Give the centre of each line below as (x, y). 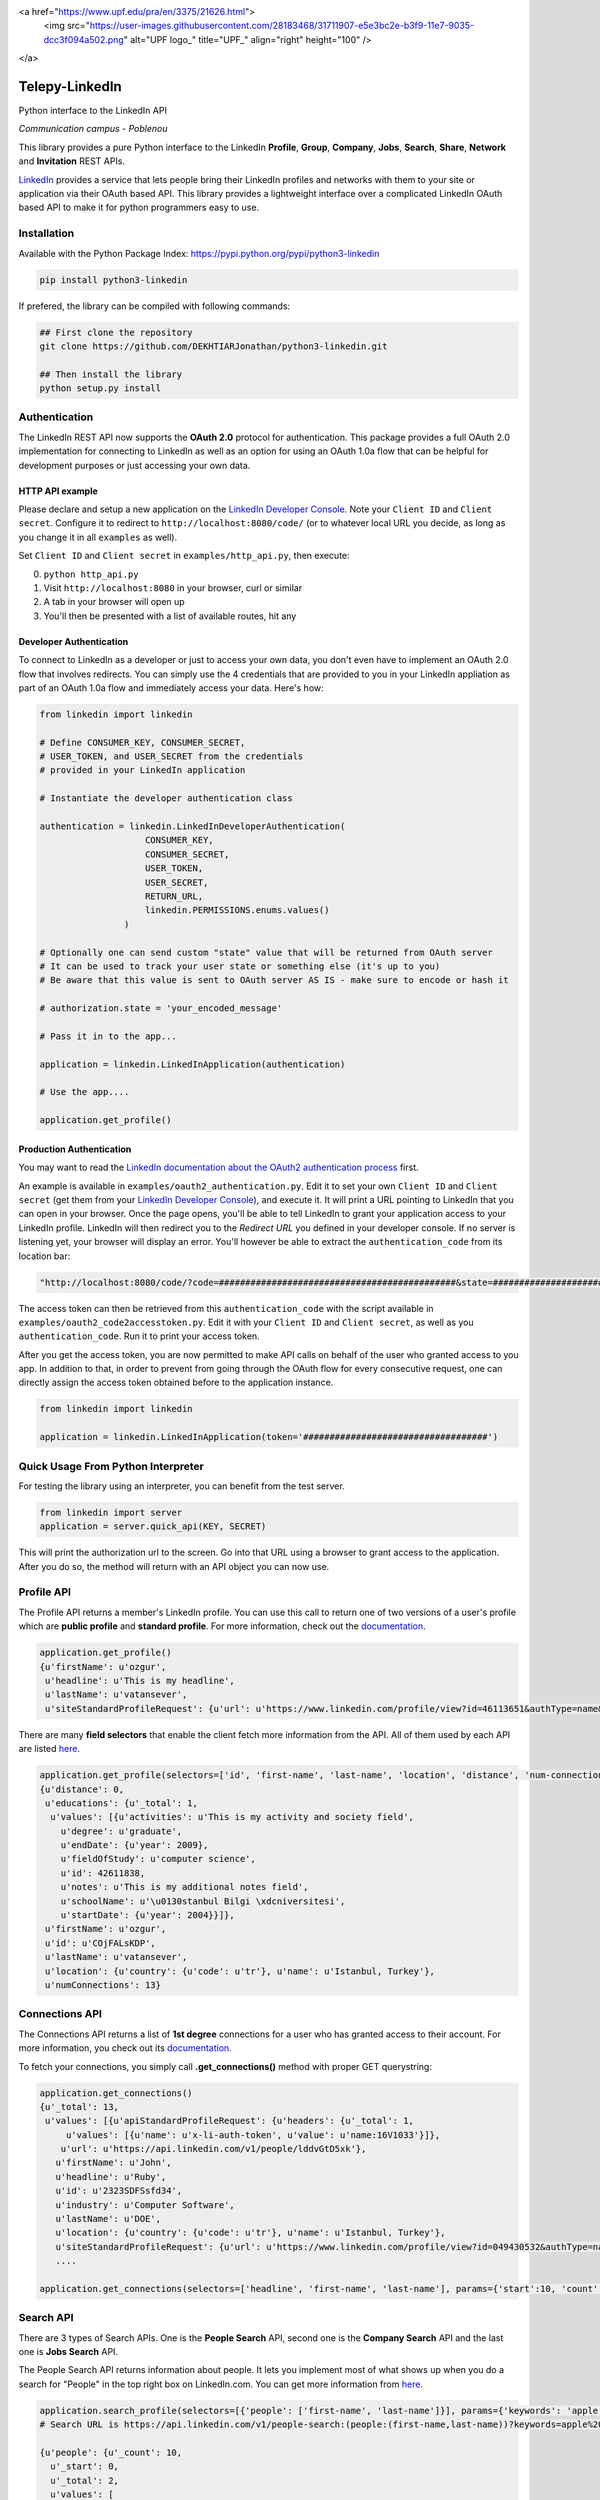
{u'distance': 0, (82, 1789)
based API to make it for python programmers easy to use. (139, 207)
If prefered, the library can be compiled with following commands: (154, 306)
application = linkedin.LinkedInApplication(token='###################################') (269, 1437)
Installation (46, 233)
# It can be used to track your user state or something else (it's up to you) (240, 966)
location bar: (44, 1256)
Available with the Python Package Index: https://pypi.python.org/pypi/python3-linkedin (199, 253)
